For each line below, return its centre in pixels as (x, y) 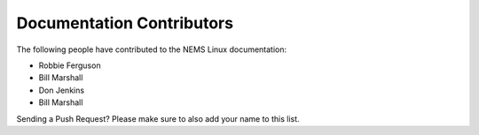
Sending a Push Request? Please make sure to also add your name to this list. (158, 118)
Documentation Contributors (125, 23)
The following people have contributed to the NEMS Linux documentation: (152, 49)
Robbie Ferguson (70, 65)
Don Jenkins (61, 90)
